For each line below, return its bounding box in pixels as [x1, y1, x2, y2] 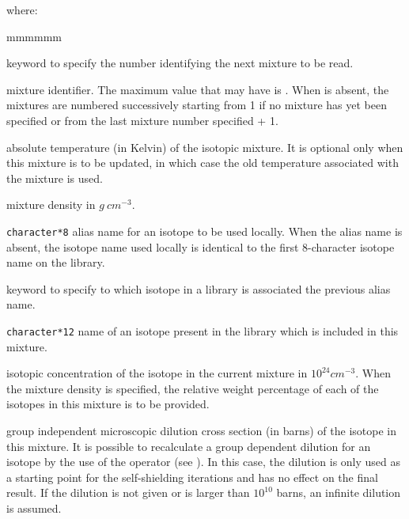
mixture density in [6, 196, 96, 213]
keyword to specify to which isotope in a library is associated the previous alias [6, 280, 391, 297]
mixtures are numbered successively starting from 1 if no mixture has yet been [6, 97, 387, 113]
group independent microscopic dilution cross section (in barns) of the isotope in [6, 422, 396, 438]
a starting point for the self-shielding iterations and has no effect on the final [6, 468, 378, 485]
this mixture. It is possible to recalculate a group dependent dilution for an [6, 438, 371, 454]
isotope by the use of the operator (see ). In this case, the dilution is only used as [6, 453, 401, 470]
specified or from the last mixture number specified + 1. [6, 112, 278, 128]
